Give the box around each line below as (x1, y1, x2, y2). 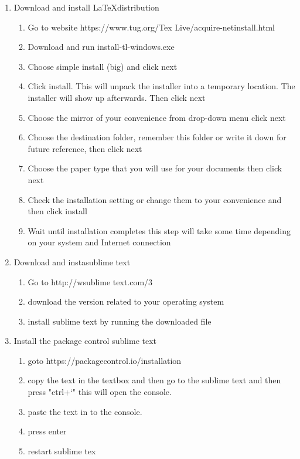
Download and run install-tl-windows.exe (28, 41, 175, 53)
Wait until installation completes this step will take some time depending (28, 224, 291, 237)
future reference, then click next (28, 142, 142, 154)
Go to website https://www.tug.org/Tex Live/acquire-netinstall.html (28, 21, 275, 33)
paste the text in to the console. (28, 405, 142, 417)
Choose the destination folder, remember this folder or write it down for (28, 131, 287, 143)
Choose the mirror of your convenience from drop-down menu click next (28, 111, 286, 123)
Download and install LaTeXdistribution (13, 1, 159, 13)
